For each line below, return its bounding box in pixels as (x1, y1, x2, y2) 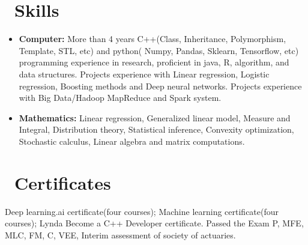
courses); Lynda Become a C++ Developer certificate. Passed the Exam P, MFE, (5, 217, 304, 229)
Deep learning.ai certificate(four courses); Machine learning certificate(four (5, 205, 279, 217)
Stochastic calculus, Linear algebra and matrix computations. (19, 135, 245, 147)
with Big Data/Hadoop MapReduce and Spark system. (19, 91, 222, 104)
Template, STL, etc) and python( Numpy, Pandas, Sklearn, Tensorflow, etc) (19, 44, 299, 56)
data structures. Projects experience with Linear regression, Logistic (19, 67, 270, 80)
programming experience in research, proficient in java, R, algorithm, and (19, 56, 289, 68)
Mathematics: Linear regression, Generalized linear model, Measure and (19, 111, 291, 124)
